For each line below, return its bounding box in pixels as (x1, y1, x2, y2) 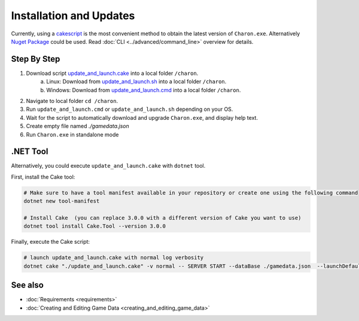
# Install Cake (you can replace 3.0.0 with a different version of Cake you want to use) (23, 214, 302, 222)
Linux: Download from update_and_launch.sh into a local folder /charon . (46, 78, 227, 85)
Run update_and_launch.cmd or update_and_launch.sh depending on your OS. (26, 105, 233, 113)
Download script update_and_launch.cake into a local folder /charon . (26, 69, 199, 77)
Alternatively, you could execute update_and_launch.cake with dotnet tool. (11, 162, 206, 169)
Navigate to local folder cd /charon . (26, 98, 118, 105)
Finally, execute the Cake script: (11, 238, 90, 246)
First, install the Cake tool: (11, 173, 75, 180)
